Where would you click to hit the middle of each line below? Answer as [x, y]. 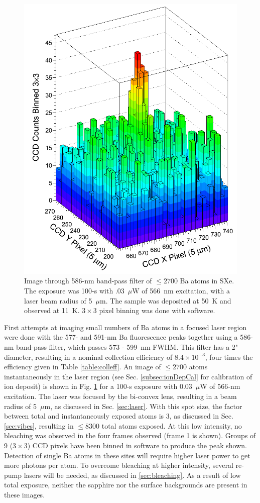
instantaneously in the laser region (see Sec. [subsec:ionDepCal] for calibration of [128, 376]
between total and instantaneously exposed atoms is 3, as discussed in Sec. [119, 416]
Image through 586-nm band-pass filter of [88, 281]
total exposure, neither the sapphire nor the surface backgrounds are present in [126, 485]
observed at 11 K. [52, 310]
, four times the [229, 357]
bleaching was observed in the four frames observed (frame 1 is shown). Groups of [130, 435]
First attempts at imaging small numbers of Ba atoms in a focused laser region [125, 327]
